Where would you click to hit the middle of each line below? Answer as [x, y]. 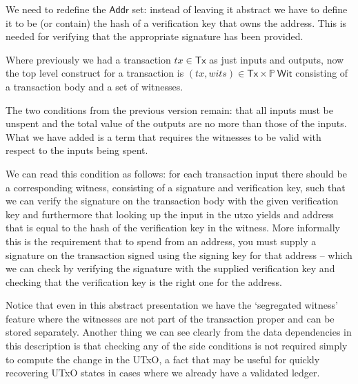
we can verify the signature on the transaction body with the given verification [172, 201]
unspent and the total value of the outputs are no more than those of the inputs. [176, 123]
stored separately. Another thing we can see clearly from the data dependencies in [179, 332]
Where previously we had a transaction [88, 59]
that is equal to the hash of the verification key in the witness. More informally [173, 228]
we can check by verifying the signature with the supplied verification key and [170, 268]
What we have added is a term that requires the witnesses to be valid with [163, 136]
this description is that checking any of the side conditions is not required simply [177, 346]
